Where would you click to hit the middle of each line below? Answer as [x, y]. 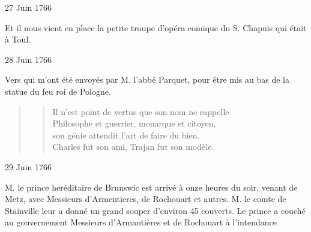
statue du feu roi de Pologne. [58, 91]
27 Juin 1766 [28, 7]
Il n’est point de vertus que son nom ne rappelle [141, 111]
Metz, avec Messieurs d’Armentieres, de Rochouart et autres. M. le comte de [146, 199]
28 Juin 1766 [28, 59]
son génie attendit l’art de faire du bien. [126, 135]
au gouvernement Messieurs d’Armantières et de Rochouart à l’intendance [141, 222]
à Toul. [18, 39]
